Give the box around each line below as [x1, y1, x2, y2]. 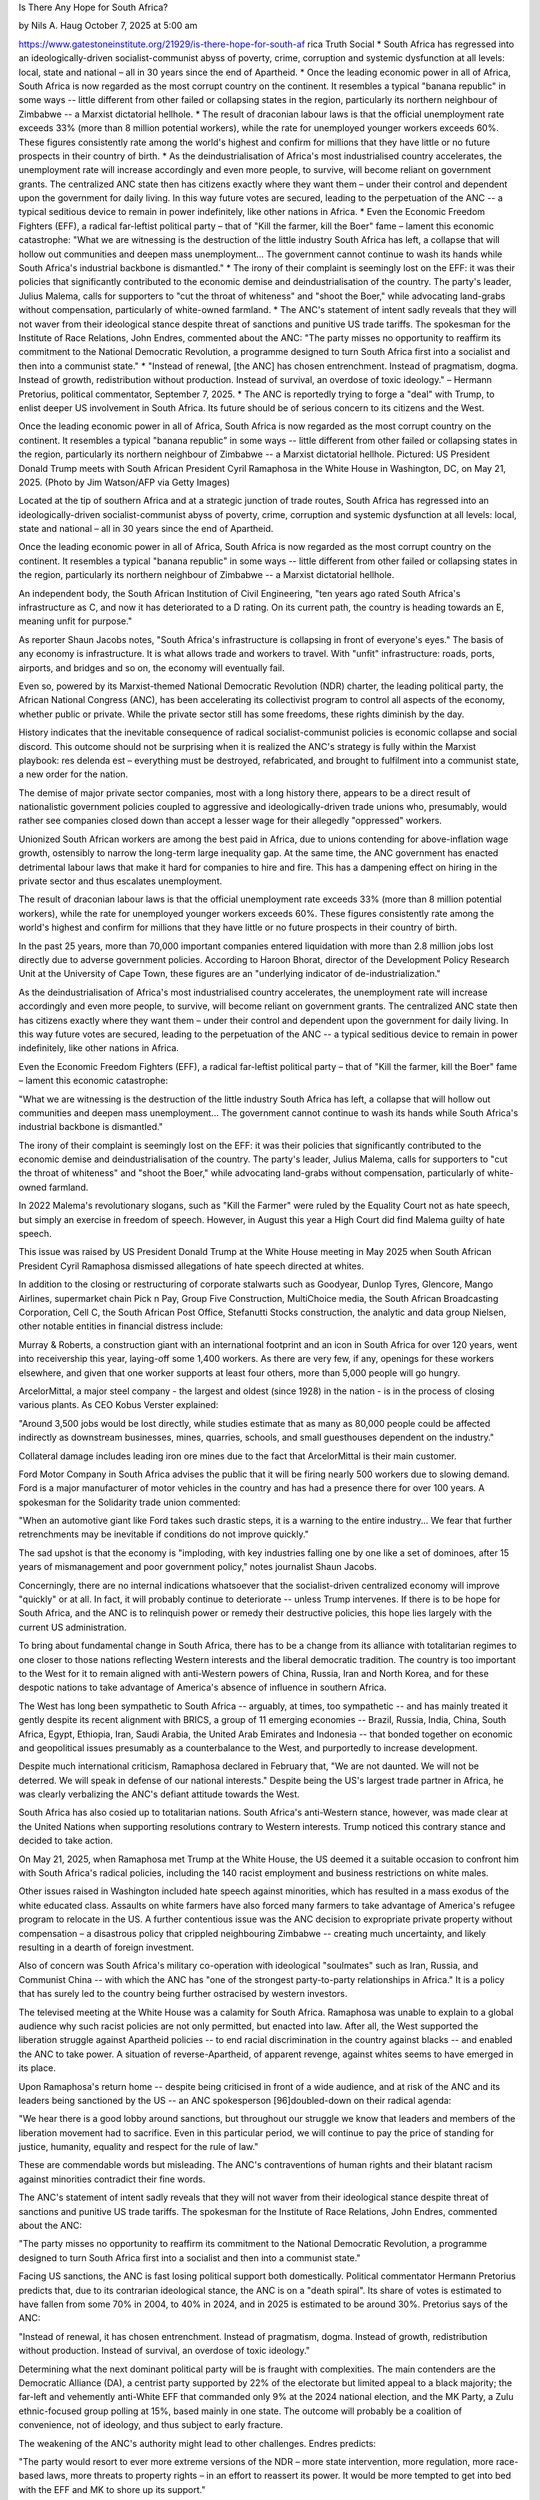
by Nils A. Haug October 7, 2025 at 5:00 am [18, 20, 198, 32]
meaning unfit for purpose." [18, 615, 133, 627]
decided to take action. [18, 1835, 114, 1847]
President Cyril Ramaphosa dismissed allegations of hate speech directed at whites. [18, 1260, 365, 1272]
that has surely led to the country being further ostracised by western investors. [18, 1988, 348, 2000]
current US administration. [18, 1621, 127, 1633]
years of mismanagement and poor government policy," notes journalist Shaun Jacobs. [18, 1561, 377, 1573]
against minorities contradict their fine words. [18, 2173, 206, 2185]
